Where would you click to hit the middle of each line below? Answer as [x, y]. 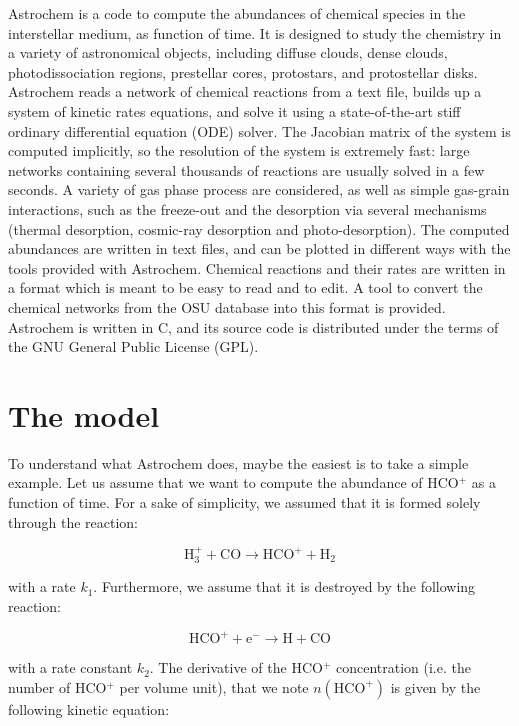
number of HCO [57, 686]
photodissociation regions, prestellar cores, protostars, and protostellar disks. [243, 71]
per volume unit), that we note [214, 686]
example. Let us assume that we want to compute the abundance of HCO [233, 482]
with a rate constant [70, 667]
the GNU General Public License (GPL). [133, 346]
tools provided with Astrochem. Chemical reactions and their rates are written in [257, 267]
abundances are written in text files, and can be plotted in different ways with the [259, 248]
